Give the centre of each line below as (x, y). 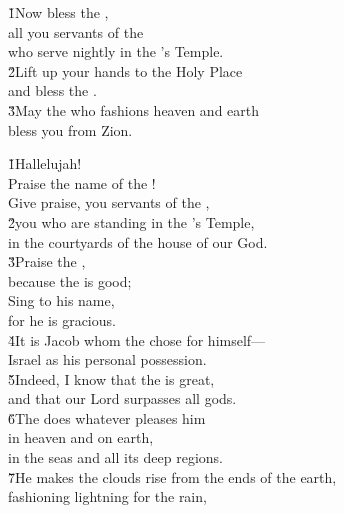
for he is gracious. (62, 319)
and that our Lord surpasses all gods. (122, 398)
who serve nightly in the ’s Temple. (116, 51)
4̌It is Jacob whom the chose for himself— (137, 339)
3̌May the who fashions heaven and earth (134, 109)
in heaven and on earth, (81, 437)
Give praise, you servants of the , (109, 202)
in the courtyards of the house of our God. (138, 241)
